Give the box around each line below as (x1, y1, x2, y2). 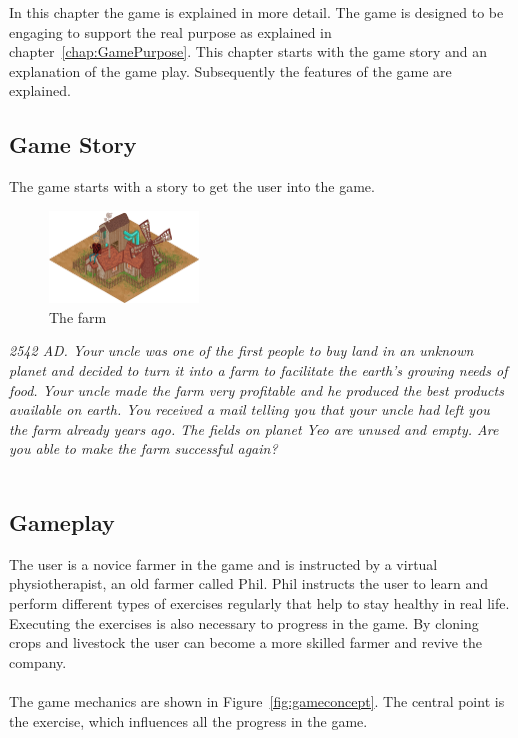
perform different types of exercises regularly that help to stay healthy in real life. (9, 593, 510, 613)
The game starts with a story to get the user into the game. (9, 176, 375, 197)
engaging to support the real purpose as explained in (9, 21, 332, 42)
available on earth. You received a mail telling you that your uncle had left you (9, 399, 490, 420)
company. (9, 651, 67, 672)
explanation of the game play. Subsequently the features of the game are (9, 60, 452, 81)
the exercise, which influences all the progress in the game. (9, 710, 368, 731)
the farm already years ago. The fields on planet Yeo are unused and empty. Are (9, 418, 499, 439)
